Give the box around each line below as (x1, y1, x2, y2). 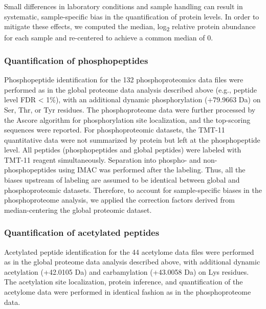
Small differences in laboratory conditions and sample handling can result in (4, 1, 243, 11)
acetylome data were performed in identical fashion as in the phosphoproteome (4, 286, 251, 297)
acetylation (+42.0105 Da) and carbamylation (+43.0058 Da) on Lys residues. (4, 266, 249, 277)
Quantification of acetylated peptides (4, 226, 160, 239)
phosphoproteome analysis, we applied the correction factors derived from (4, 194, 235, 205)
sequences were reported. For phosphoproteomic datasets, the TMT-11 (4, 124, 225, 135)
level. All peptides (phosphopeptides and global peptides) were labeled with (4, 144, 241, 155)
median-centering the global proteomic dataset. (4, 204, 152, 215)
